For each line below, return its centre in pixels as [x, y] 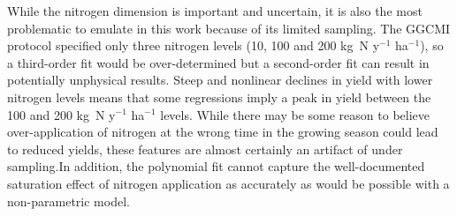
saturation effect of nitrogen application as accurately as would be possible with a [228, 183]
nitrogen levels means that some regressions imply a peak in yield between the [219, 97]
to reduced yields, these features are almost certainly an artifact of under [205, 149]
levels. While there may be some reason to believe [295, 114]
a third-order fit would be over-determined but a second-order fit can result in [218, 62]
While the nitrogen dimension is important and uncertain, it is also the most [215, 11]
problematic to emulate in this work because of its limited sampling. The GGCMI [229, 28]
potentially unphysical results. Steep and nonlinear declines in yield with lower [220, 80]
